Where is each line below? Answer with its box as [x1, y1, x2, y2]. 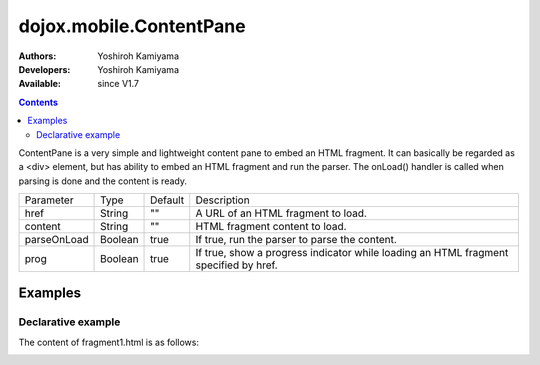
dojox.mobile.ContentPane [18, 15, 246, 37]
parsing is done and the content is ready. [18, 175, 187, 187]
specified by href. [195, 258, 279, 272]
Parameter [24, 193, 74, 207]
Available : [18, 78, 62, 90]
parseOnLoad [24, 233, 89, 247]
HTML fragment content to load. [195, 220, 347, 234]
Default [150, 193, 185, 207]
